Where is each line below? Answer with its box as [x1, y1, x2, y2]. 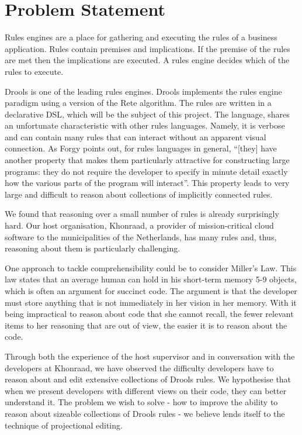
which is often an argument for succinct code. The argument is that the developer [5, 285, 297, 296]
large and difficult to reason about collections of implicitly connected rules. [5, 188, 273, 200]
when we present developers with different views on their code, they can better [5, 384, 287, 396]
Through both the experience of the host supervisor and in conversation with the [5, 350, 295, 362]
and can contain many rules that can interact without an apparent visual [5, 130, 266, 143]
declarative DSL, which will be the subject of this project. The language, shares [5, 108, 290, 120]
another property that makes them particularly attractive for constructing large [5, 154, 290, 166]
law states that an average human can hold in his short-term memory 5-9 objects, [5, 273, 297, 285]
